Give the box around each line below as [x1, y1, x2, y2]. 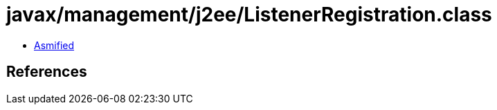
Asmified [34, 39, 75, 51]
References [6, 63, 87, 81]
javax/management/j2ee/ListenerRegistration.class [6, 3, 492, 26]
